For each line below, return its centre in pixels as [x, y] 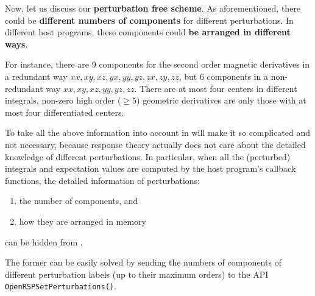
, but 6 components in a [224, 76]
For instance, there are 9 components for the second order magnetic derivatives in [157, 64]
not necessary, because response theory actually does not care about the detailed [155, 144]
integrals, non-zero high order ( [63, 100]
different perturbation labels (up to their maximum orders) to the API [137, 274]
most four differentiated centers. [65, 112]
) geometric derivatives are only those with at [221, 100]
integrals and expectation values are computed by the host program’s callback [150, 168]
